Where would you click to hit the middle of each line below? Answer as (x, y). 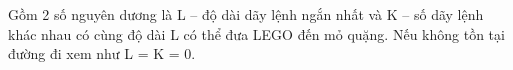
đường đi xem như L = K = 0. (102, 53)
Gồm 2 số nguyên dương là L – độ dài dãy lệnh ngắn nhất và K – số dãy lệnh (246, 14)
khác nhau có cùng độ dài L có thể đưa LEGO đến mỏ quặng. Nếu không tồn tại (256, 33)
